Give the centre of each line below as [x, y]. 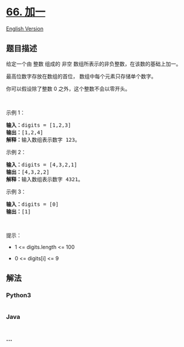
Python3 [18, 295]
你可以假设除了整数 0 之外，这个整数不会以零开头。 [68, 89]
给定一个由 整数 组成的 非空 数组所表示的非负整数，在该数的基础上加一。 [94, 64]
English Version [25, 28]
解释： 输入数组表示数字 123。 [43, 140]
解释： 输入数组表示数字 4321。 [45, 179]
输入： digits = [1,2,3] [39, 125]
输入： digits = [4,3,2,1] [42, 164]
